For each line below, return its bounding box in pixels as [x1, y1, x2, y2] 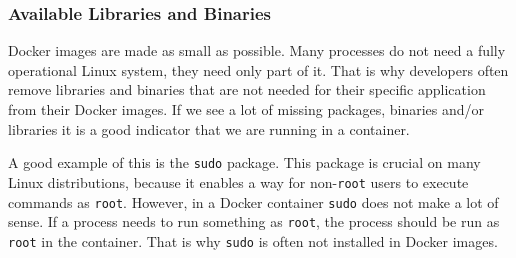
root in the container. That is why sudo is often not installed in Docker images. [8, 230, 498, 251]
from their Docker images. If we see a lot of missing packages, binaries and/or [8, 99, 485, 119]
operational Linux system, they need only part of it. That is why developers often [8, 59, 509, 80]
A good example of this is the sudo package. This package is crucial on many [8, 152, 481, 173]
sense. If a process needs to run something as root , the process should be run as [8, 211, 500, 232]
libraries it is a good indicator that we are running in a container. [8, 118, 410, 139]
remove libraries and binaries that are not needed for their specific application [8, 79, 486, 100]
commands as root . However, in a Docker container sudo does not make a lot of [8, 191, 499, 212]
